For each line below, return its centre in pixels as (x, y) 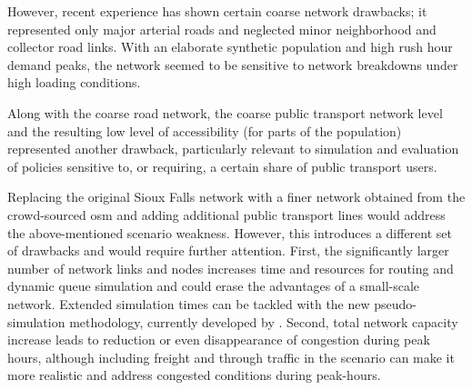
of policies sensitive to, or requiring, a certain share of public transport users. (222, 166)
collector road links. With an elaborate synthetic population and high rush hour (230, 47)
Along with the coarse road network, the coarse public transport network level (225, 112)
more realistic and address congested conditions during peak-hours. (194, 375)
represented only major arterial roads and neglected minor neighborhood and (222, 29)
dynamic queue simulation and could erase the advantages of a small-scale (214, 286)
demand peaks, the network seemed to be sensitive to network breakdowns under (233, 64)
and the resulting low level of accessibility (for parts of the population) (205, 130)
